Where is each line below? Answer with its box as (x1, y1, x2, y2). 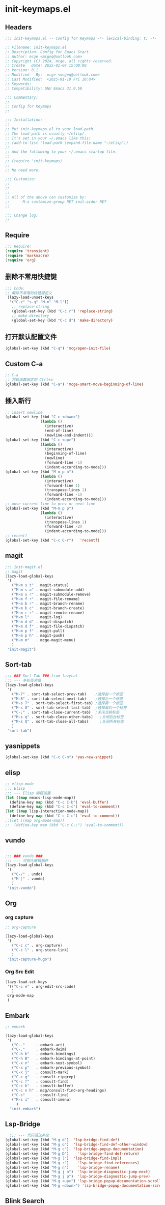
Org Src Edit (5, 968, 34, 975)
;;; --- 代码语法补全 (9, 1133, 49, 1138)
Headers (5, 23, 32, 31)
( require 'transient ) (5, 249, 50, 254)
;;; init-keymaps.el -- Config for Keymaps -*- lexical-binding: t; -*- (5, 36, 157, 41)
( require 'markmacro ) (5, 253, 50, 258)
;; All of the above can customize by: (5, 195, 87, 200)
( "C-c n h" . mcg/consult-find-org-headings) (11, 1088, 107, 1093)
